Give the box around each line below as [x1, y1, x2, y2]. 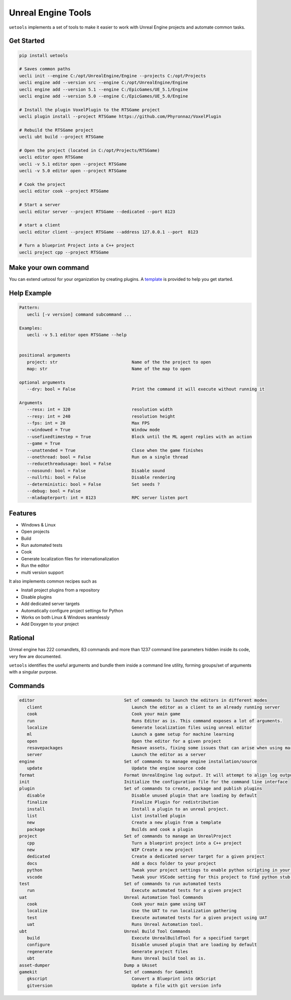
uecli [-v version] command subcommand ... [27, 311, 132, 317]
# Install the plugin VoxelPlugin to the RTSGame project [19, 107, 160, 113]
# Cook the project [19, 181, 65, 187]
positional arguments [19, 352, 71, 358]
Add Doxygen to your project [21, 621, 79, 627]
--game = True [27, 441, 61, 446]
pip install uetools [19, 52, 68, 58]
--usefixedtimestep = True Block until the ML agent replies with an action [27, 434, 252, 439]
